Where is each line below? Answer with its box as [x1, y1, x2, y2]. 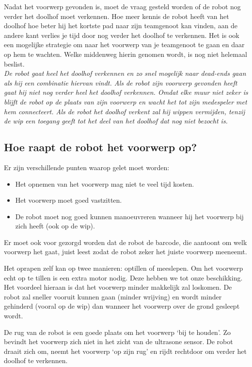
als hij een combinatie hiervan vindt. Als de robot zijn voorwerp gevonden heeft [4, 77, 237, 87]
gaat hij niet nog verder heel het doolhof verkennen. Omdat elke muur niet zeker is [4, 87, 248, 97]
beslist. [4, 58, 25, 69]
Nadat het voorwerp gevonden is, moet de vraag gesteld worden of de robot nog [4, 1, 241, 11]
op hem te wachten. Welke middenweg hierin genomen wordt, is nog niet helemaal [4, 49, 247, 59]
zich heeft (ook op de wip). [15, 221, 95, 231]
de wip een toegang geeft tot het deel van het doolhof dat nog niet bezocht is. [4, 116, 228, 126]
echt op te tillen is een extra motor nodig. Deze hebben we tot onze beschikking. [4, 272, 243, 282]
